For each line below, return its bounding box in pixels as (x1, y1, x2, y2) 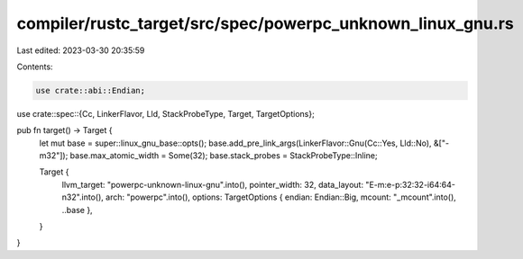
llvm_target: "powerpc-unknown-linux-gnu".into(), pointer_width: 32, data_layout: (61, 179, 364, 190)
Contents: (16, 61, 53, 72)
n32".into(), (61, 192, 104, 202)
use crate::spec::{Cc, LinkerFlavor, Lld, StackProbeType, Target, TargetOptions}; (16, 108, 315, 119)
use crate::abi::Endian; (35, 85, 146, 95)
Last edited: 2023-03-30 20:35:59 (16, 45, 145, 56)
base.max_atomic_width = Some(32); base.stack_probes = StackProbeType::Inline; (69, 150, 378, 161)
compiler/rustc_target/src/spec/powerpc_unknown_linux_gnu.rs (16, 13, 514, 33)
